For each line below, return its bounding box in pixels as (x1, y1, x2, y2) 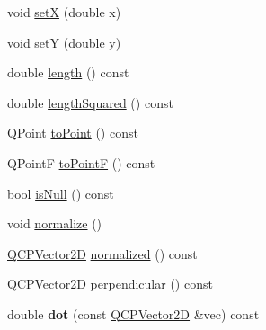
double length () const (7, 63, 129, 82)
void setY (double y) (7, 32, 121, 51)
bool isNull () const (7, 183, 114, 202)
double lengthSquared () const (7, 93, 173, 111)
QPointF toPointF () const (7, 153, 155, 172)
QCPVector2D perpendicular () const (7, 274, 213, 293)
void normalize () (7, 214, 102, 233)
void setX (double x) (7, 3, 121, 21)
